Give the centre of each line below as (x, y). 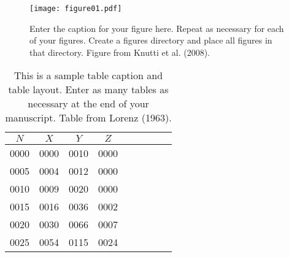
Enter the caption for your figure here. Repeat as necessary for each (157, 28)
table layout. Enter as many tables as (88, 90)
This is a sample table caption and (89, 75)
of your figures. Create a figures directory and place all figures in (151, 40)
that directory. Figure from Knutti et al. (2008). (120, 52)
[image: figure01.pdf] (76, 9)
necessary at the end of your (88, 104)
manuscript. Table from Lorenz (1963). (88, 118)
